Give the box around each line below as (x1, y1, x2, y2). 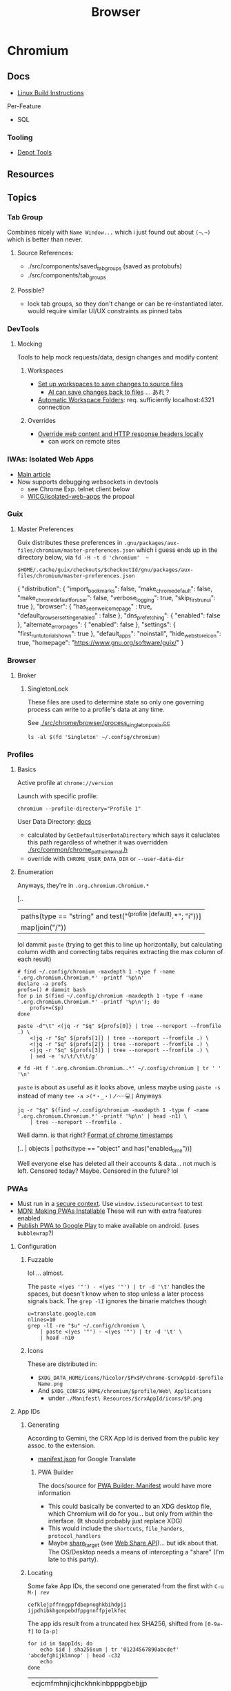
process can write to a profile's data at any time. (27, 705, 165, 713)
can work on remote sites (48, 437, 121, 446)
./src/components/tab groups (27, 271, 106, 281)
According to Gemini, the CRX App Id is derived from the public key (27, 1434, 219, 1443)
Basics (17, 765, 37, 773)
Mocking (17, 339, 43, 348)
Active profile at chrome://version (17, 779, 114, 787)
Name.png (37, 1381, 63, 1387)
